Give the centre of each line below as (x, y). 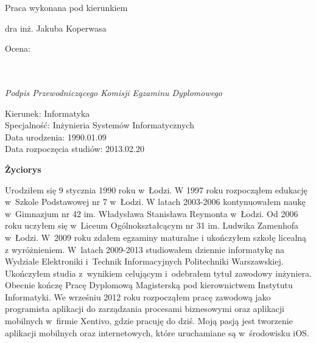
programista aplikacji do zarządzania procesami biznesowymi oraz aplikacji (145, 309)
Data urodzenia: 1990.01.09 (56, 137)
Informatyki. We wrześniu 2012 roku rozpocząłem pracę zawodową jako (138, 296)
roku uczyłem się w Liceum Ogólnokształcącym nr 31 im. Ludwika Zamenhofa (152, 225)
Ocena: (18, 48)
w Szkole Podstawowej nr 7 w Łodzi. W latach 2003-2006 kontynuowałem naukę (155, 202)
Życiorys (23, 169)
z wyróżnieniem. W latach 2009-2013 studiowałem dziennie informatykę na (145, 249)
